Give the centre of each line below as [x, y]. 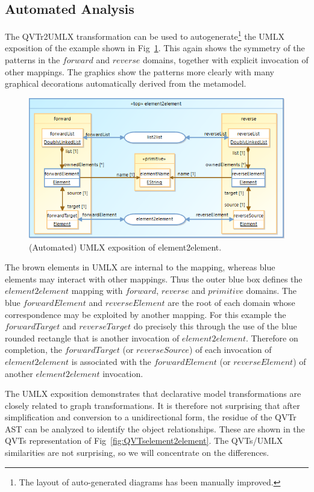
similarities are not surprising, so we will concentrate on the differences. [137, 453]
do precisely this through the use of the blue [215, 326]
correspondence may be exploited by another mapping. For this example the [146, 314]
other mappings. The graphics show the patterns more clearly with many [140, 71]
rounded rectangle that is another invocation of [92, 338]
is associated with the [111, 361]
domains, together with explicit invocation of [226, 60]
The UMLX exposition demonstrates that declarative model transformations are [153, 394]
